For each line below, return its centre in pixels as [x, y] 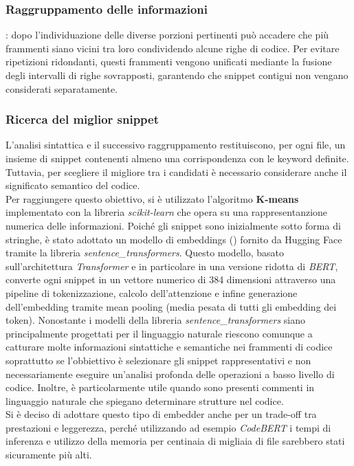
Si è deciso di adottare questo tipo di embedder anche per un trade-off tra [161, 414]
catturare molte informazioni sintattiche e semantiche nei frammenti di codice [169, 347]
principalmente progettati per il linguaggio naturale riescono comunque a [159, 333]
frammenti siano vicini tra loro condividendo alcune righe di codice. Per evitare [173, 48]
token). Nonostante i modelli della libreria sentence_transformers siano [156, 320]
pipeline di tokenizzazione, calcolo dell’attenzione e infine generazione [152, 292]
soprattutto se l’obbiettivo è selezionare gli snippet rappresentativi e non [158, 360]
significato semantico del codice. [73, 185]
